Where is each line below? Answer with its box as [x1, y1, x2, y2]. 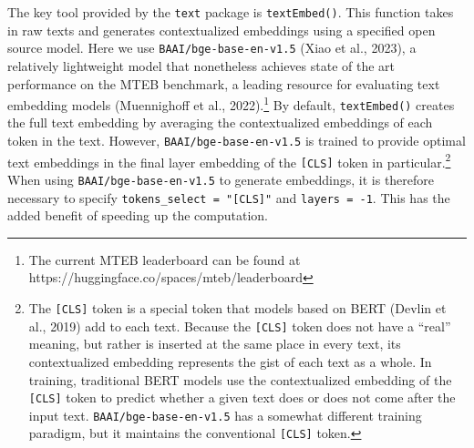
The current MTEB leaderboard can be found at [28, 249, 301, 269]
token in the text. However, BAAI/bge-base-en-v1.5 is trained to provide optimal [7, 131, 466, 149]
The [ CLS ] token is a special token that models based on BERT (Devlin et [28, 299, 447, 318]
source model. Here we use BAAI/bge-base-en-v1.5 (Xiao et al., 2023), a [7, 38, 417, 57]
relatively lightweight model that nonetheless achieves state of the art [7, 56, 396, 75]
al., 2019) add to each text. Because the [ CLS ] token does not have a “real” [28, 316, 451, 335]
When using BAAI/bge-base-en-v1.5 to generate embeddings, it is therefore [7, 169, 435, 188]
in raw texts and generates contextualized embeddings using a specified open [7, 20, 436, 39]
